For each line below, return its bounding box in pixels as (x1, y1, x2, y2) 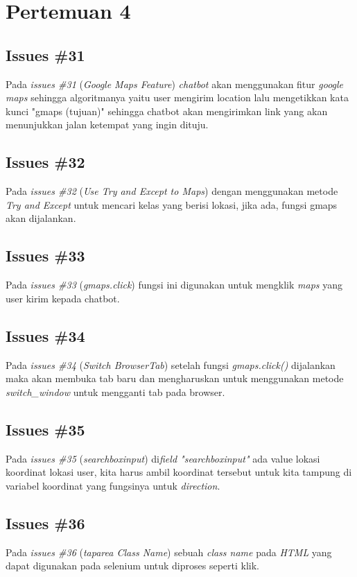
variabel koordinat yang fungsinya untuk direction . (6, 478, 220, 492)
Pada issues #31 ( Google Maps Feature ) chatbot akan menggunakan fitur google (6, 76, 344, 91)
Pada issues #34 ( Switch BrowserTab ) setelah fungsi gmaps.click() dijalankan (6, 357, 336, 372)
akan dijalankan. (6, 211, 76, 225)
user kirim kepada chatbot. (6, 291, 120, 305)
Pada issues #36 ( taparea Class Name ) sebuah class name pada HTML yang (6, 544, 332, 559)
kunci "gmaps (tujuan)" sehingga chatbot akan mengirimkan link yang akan (6, 103, 328, 118)
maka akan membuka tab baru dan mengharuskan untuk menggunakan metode (6, 371, 344, 386)
